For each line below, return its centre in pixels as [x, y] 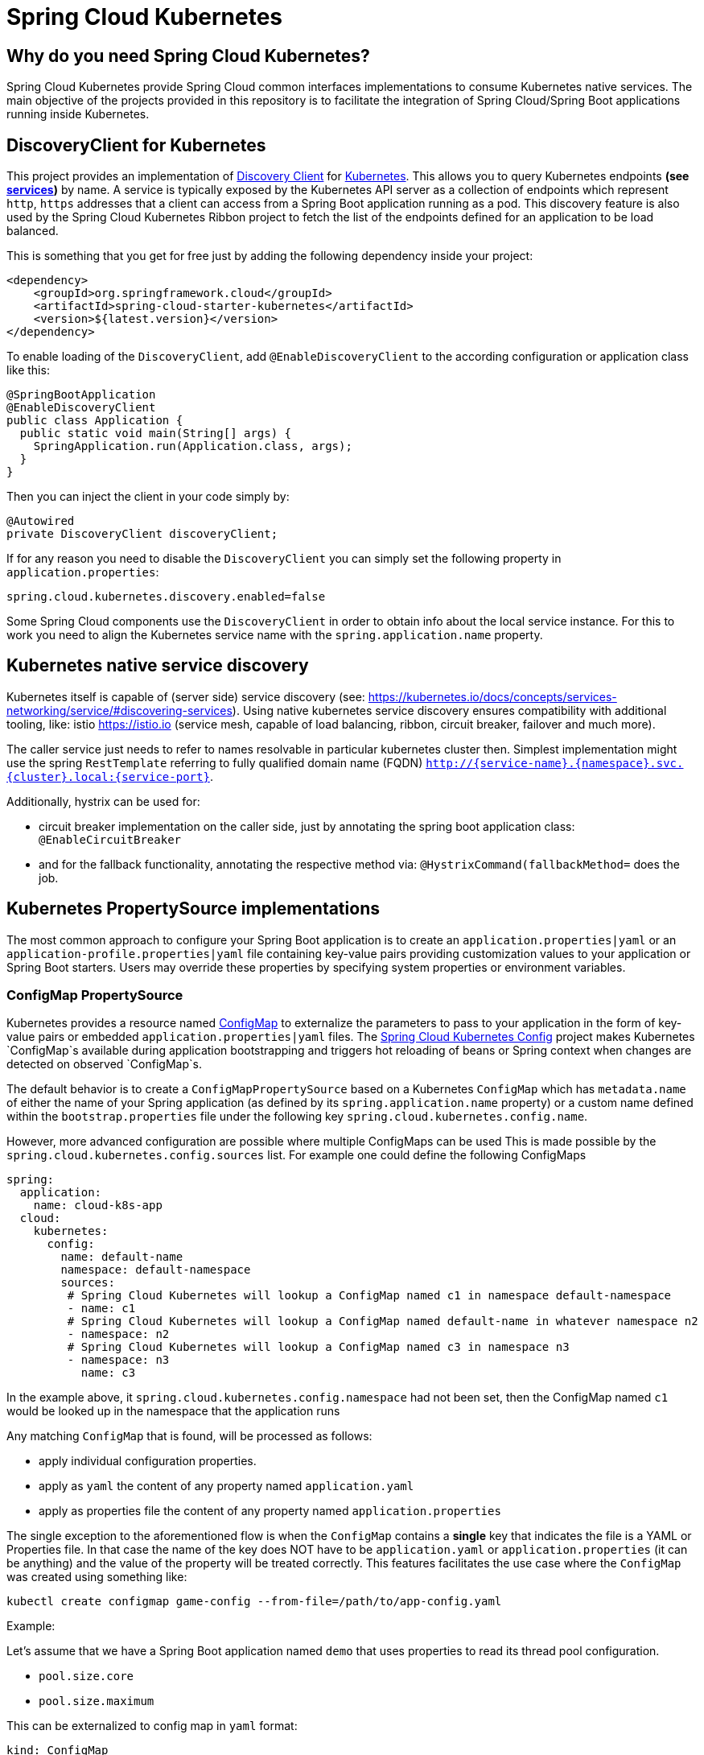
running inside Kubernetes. [78, 114]
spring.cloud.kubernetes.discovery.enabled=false [166, 597]
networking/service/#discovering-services [119, 710]
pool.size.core [86, 1677]
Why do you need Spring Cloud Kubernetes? [188, 56]
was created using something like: [97, 1577]
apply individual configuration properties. [148, 1461]
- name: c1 [101, 1309]
